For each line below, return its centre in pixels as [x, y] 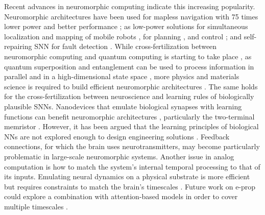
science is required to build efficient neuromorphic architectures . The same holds [131, 86]
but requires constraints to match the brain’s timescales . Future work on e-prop [130, 186]
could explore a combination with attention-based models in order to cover [121, 196]
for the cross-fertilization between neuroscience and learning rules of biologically [129, 96]
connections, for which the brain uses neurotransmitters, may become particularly [132, 146]
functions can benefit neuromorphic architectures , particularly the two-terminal [129, 116]
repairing [18, 46]
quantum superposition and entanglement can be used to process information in [129, 66]
